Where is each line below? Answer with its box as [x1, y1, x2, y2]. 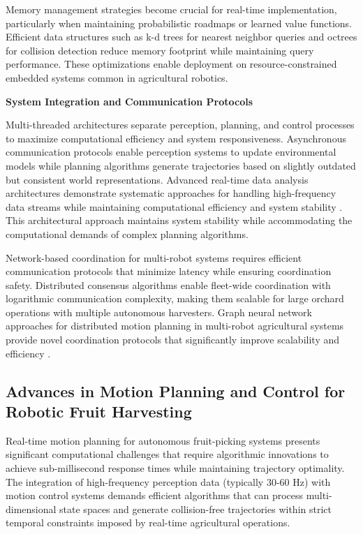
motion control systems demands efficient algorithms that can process [6, 488, 304, 503]
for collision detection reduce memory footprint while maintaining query [6, 43, 314, 57]
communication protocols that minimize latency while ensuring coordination [6, 264, 332, 279]
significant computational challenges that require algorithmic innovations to [6, 447, 329, 461]
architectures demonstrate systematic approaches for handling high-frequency [6, 186, 336, 200]
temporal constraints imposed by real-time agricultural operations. [6, 515, 290, 530]
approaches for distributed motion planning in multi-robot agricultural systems [6, 318, 344, 333]
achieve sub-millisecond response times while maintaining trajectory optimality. [6, 461, 345, 475]
